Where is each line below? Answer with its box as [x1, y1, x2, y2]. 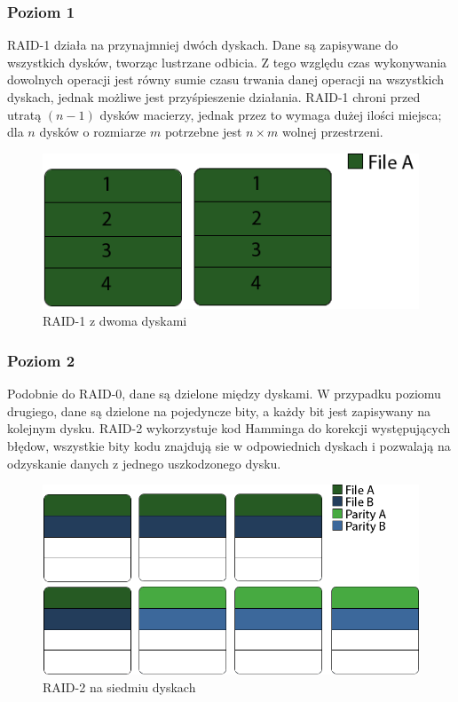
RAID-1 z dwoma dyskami [43, 312, 187, 330]
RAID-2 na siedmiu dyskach [43, 677, 196, 696]
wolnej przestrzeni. [281, 122, 383, 141]
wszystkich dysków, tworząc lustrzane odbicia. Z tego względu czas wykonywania [7, 52, 447, 71]
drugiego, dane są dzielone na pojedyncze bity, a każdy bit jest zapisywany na [7, 401, 431, 420]
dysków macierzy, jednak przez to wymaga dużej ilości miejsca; [99, 105, 442, 123]
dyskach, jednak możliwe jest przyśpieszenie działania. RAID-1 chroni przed [7, 88, 421, 106]
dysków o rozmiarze [39, 122, 146, 141]
